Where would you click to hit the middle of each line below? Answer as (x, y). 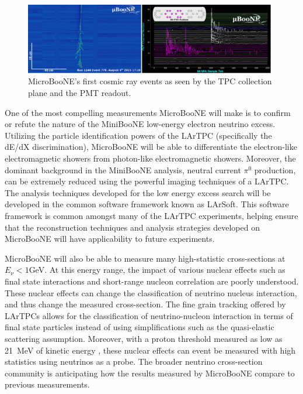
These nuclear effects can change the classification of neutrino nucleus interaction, (151, 292)
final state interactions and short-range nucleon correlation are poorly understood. (152, 281)
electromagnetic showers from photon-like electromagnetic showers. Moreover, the (150, 158)
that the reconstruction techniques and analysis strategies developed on (132, 227)
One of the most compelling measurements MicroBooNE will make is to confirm (148, 112)
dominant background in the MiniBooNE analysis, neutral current (123, 169)
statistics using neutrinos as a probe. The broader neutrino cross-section (134, 362)
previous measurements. (47, 384)
